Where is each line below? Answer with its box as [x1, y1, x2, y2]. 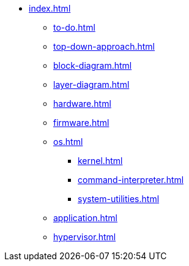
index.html [29, 3, 71, 14]
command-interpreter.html [78, 174, 184, 185]
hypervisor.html [53, 232, 116, 242]
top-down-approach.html [53, 41, 155, 52]
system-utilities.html [78, 194, 160, 204]
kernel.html [78, 155, 123, 166]
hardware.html [53, 98, 111, 109]
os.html [53, 136, 83, 147]
